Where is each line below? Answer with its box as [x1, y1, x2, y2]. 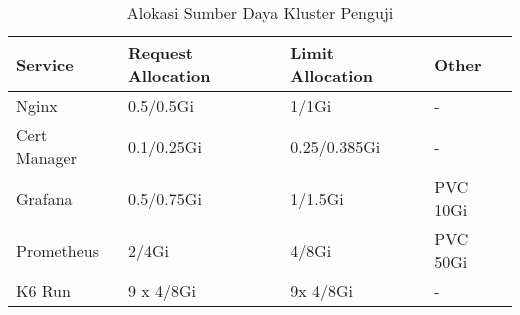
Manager [16, 146, 77, 169]
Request [127, 41, 193, 64]
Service [16, 52, 74, 76]
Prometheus [16, 238, 100, 262]
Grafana [16, 186, 73, 210]
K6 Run [16, 279, 71, 302]
